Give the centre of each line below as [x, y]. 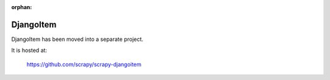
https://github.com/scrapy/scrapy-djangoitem [84, 64]
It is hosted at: [29, 50]
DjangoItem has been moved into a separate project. [77, 39]
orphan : [22, 7]
